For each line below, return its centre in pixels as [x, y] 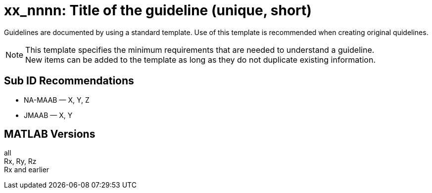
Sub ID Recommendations [69, 81]
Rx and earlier [27, 170]
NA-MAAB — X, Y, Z [57, 100]
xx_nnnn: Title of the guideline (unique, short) [158, 10]
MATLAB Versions [50, 134]
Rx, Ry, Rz [20, 161]
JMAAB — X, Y [48, 115]
